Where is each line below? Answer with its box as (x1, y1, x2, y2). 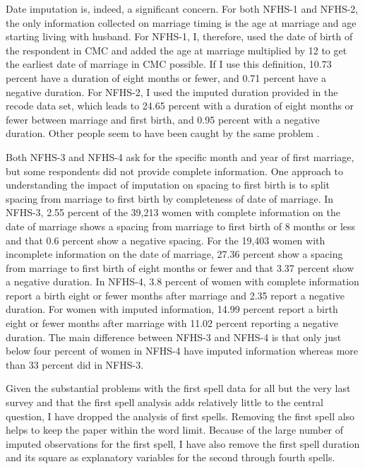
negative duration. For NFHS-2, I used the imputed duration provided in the (6, 84, 338, 99)
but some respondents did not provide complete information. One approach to (6, 163, 343, 178)
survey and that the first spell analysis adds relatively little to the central (6, 395, 323, 410)
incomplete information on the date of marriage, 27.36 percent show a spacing (6, 247, 343, 261)
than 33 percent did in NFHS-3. (6, 357, 144, 372)
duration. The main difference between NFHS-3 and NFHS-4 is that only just (6, 329, 342, 344)
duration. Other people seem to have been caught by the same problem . (6, 126, 320, 141)
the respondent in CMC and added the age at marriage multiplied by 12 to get (6, 42, 347, 57)
